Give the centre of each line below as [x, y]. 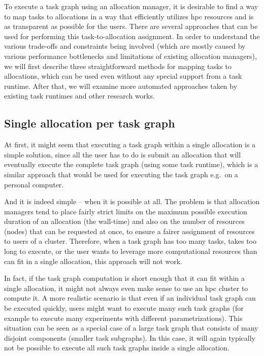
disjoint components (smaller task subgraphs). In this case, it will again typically [130, 337]
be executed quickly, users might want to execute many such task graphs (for [124, 308]
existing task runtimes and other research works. [79, 96]
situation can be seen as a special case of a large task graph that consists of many [131, 328]
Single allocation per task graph [90, 123]
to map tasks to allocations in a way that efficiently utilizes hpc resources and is [129, 16]
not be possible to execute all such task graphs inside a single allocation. [117, 348]
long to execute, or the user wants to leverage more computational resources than [131, 251]
